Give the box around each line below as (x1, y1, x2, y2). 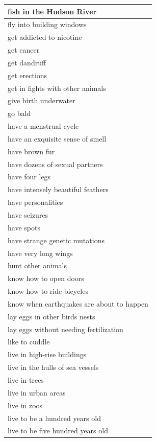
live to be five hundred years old (8, 425, 108, 436)
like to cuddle (8, 336, 50, 347)
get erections (8, 69, 47, 80)
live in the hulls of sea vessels (8, 362, 99, 373)
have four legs (8, 171, 51, 182)
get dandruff (8, 57, 46, 67)
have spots (8, 222, 40, 232)
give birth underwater (8, 95, 75, 106)
